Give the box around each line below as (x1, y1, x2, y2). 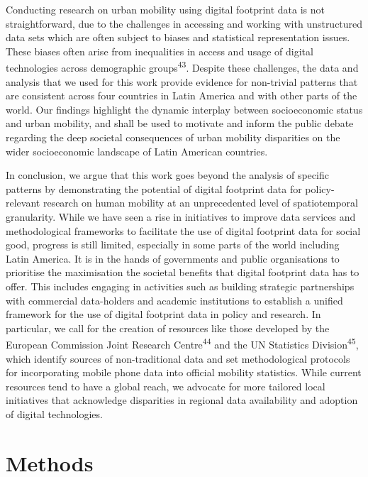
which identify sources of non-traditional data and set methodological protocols (6, 351, 350, 366)
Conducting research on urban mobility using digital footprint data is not (6, 2, 325, 16)
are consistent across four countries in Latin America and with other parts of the (6, 88, 357, 103)
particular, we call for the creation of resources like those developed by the (6, 320, 330, 335)
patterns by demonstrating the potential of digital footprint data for (6, 181, 302, 196)
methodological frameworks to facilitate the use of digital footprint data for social (6, 223, 361, 238)
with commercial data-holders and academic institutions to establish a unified (6, 292, 343, 307)
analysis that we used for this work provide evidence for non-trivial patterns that (6, 74, 358, 89)
